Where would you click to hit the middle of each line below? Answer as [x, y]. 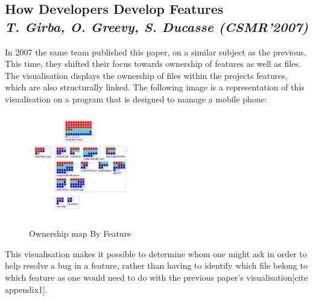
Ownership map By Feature [80, 233]
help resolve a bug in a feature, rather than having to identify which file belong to [156, 265]
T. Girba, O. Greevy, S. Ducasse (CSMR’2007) [157, 26]
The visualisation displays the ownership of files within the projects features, [146, 75]
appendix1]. [26, 289]
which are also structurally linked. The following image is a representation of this [155, 87]
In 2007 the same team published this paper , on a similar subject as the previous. [156, 52]
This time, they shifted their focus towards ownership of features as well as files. [153, 64]
